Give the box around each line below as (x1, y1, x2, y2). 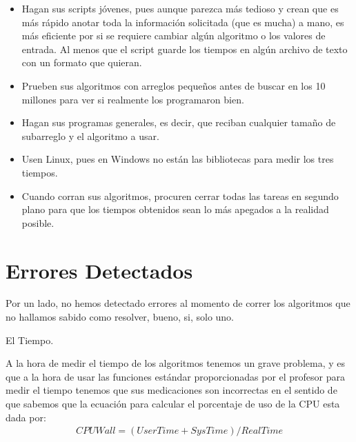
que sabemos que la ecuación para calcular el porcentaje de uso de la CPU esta (6, 396, 340, 410)
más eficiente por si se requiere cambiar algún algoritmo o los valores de (21, 28, 326, 43)
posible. (21, 215, 55, 230)
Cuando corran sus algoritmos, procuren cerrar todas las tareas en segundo (21, 188, 339, 203)
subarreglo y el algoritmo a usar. (21, 128, 159, 143)
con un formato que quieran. (21, 55, 142, 70)
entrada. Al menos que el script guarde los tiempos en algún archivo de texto (21, 41, 348, 56)
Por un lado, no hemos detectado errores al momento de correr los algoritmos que (6, 296, 350, 310)
